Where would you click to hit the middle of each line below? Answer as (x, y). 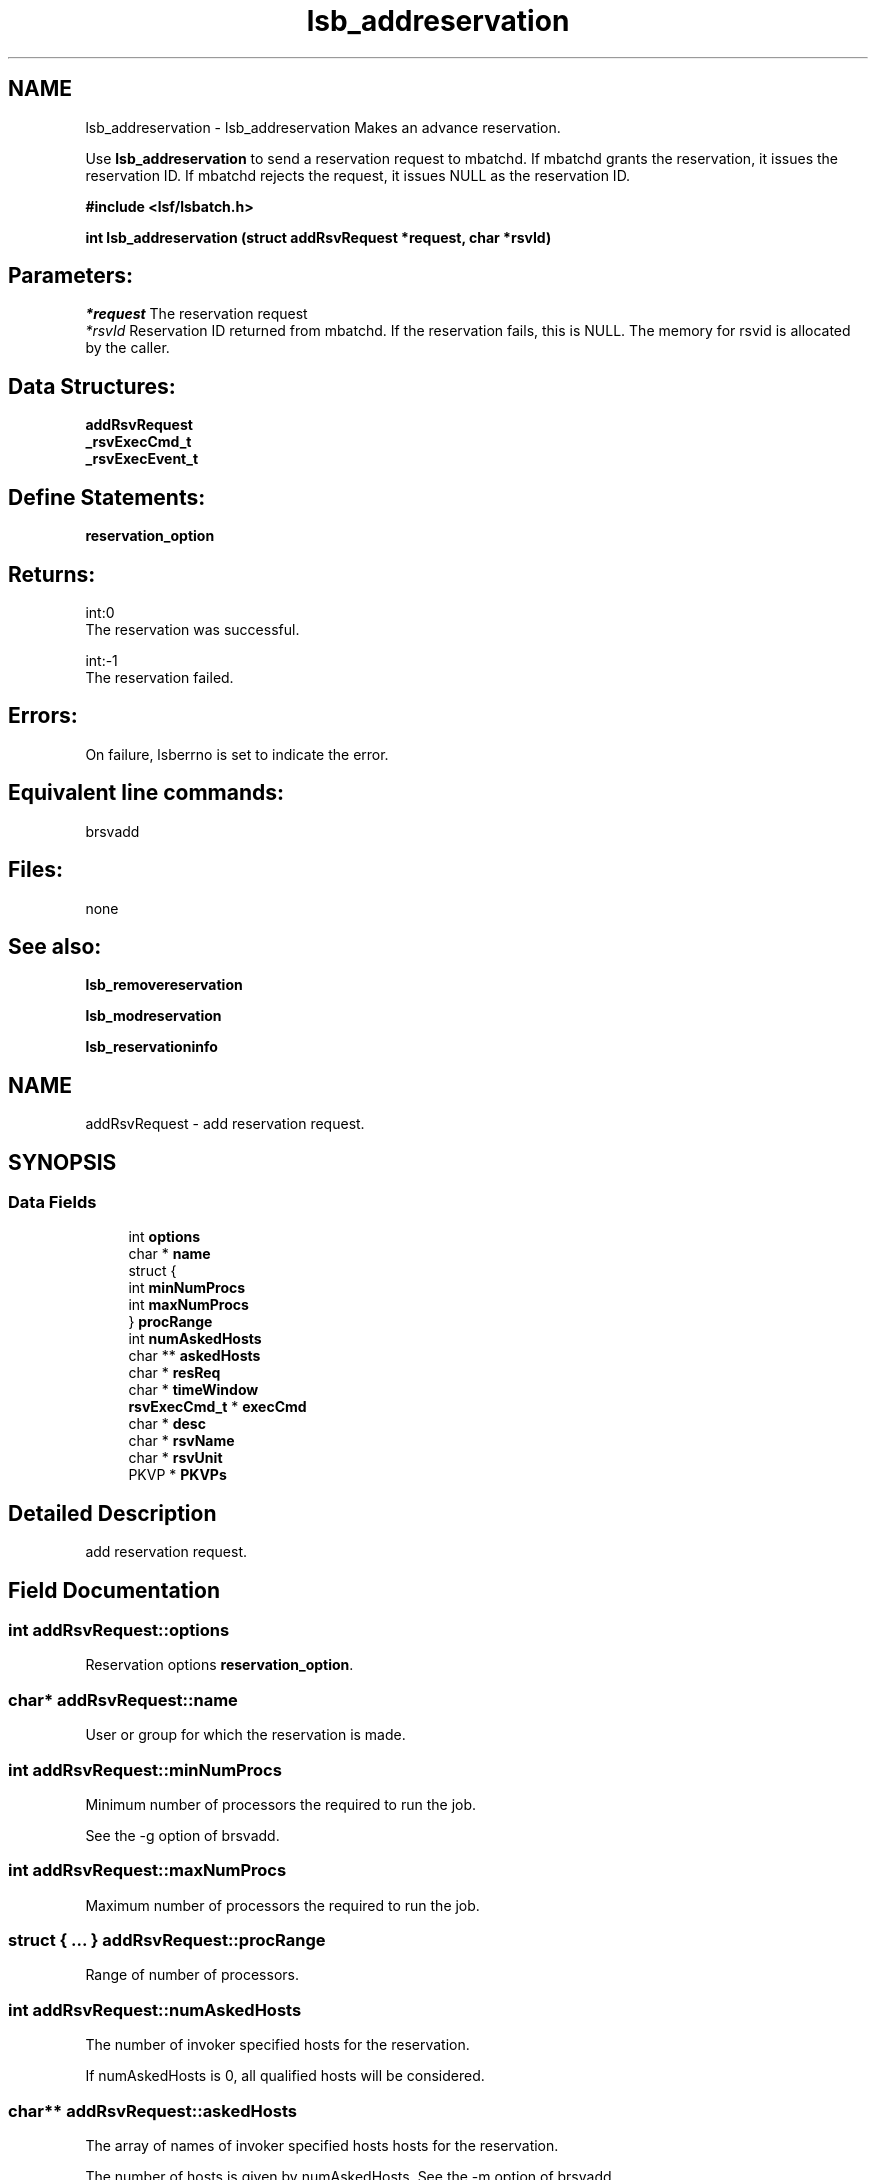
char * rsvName (181, 1441)
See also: (55, 946)
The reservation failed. (159, 677)
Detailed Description (112, 1513)
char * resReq (174, 1373)
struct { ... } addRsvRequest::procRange (167, 1940)
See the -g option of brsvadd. (182, 1835)
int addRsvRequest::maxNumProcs (147, 1870)
